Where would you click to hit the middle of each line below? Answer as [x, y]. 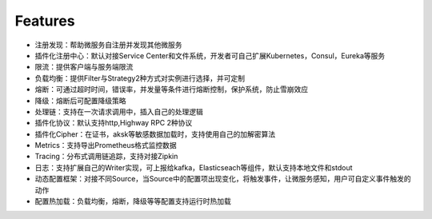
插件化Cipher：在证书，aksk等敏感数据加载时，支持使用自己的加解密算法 [155, 134]
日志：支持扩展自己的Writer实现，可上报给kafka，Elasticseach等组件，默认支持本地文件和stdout [194, 167]
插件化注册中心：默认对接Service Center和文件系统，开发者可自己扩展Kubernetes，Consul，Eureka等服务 [210, 55]
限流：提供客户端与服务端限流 [84, 67]
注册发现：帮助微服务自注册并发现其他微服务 [108, 45]
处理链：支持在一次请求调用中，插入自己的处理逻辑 [119, 111]
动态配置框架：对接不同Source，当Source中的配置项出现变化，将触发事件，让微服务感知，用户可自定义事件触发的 [223, 179]
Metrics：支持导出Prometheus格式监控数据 [106, 145]
